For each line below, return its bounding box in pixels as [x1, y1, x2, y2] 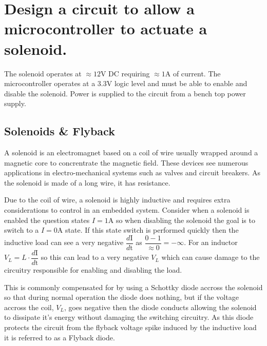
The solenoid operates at [4, 68, 82, 78]
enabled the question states [4, 214, 90, 225]
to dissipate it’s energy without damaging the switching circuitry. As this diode [4, 312, 254, 322]
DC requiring [108, 68, 150, 78]
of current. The [173, 68, 221, 78]
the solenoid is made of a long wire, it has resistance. [4, 177, 170, 188]
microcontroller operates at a [4, 78, 96, 89]
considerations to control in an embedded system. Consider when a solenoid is [4, 205, 250, 215]
